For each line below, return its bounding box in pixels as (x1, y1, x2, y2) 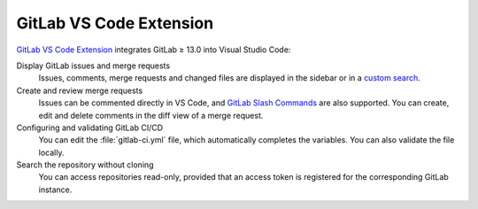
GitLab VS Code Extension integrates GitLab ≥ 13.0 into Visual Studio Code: (16, 44, 291, 55)
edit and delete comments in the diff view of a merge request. (38, 110, 264, 120)
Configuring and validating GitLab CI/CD (16, 122, 164, 133)
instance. (38, 184, 73, 195)
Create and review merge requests (16, 85, 143, 96)
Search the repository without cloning (16, 159, 154, 170)
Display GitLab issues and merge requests (16, 60, 171, 71)
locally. (38, 147, 65, 158)
